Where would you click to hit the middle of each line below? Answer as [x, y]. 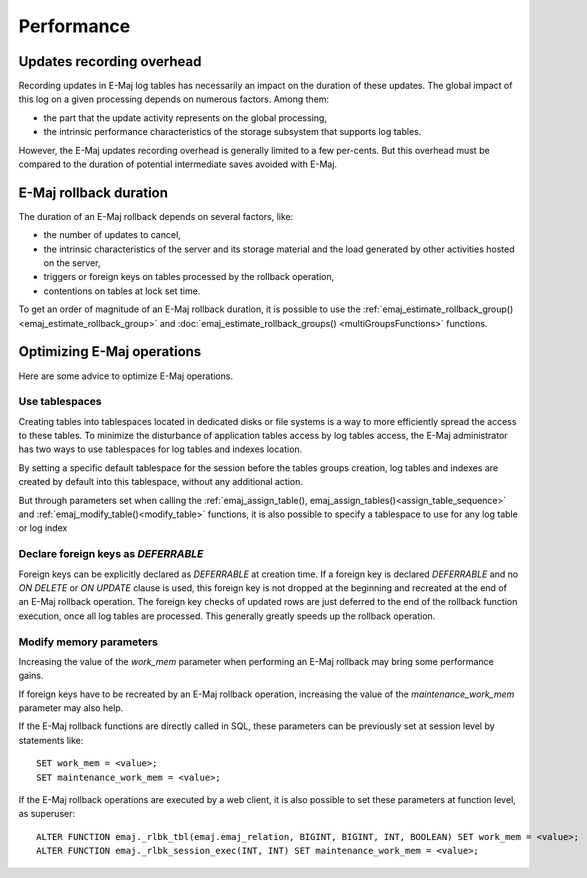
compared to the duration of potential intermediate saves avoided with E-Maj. [178, 164]
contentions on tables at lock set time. [122, 291]
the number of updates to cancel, [112, 235]
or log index [43, 528]
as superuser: [46, 814]
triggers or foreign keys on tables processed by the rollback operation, [189, 277]
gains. [31, 676]
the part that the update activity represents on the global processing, [185, 117]
